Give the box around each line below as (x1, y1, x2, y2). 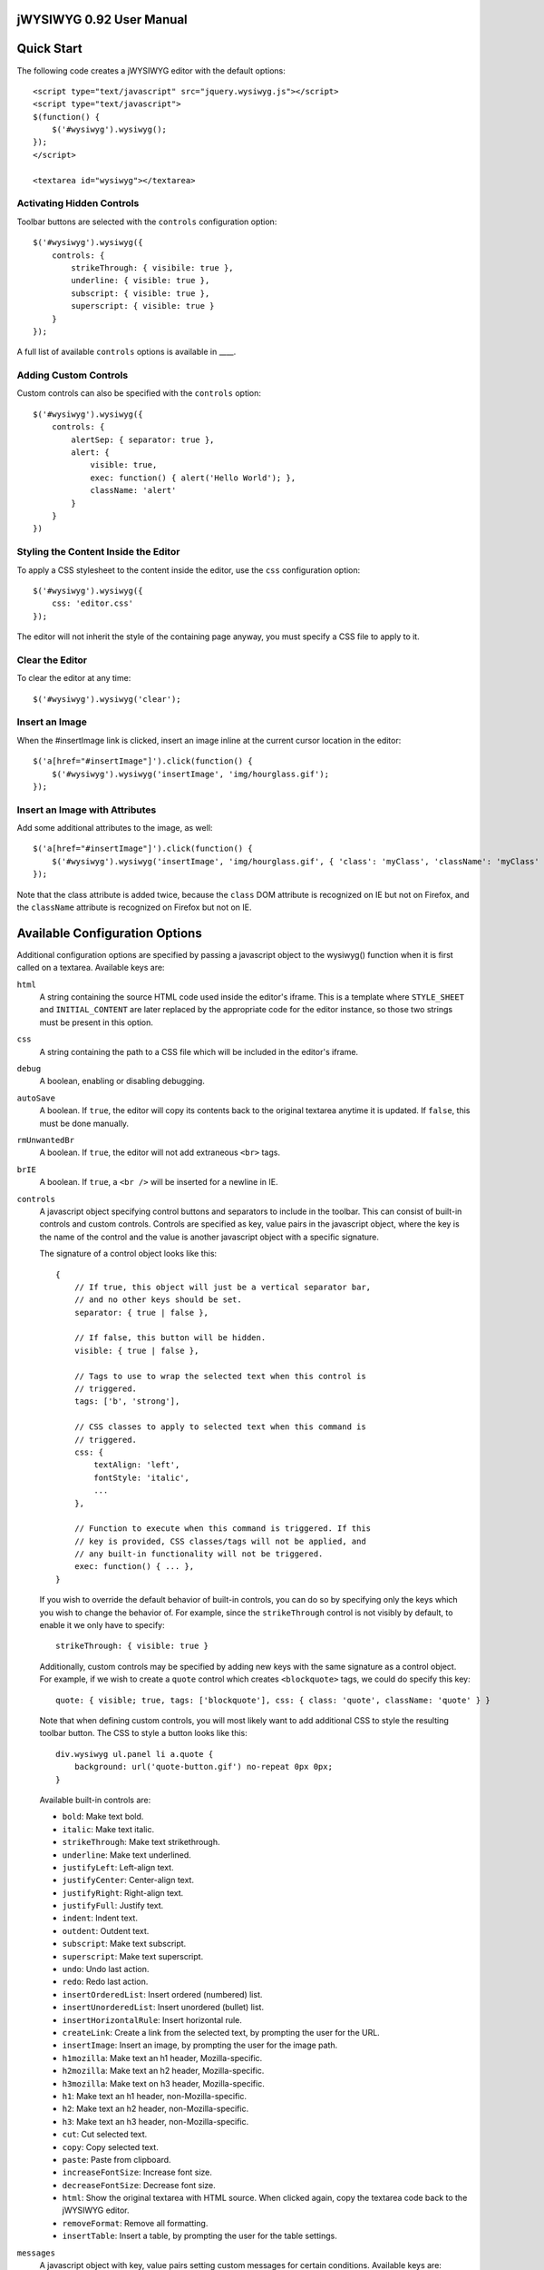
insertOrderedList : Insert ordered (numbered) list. (62, 1989, 263, 1999)
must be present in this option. (39, 1017, 154, 1028)
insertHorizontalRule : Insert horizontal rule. (62, 2014, 242, 2025)
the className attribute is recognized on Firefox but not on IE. (16, 902, 252, 913)
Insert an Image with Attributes (16, 804, 157, 816)
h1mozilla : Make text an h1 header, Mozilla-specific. (62, 2052, 263, 2063)
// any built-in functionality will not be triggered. (73, 1549, 324, 1559)
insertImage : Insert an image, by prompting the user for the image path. (62, 2039, 338, 2051)
